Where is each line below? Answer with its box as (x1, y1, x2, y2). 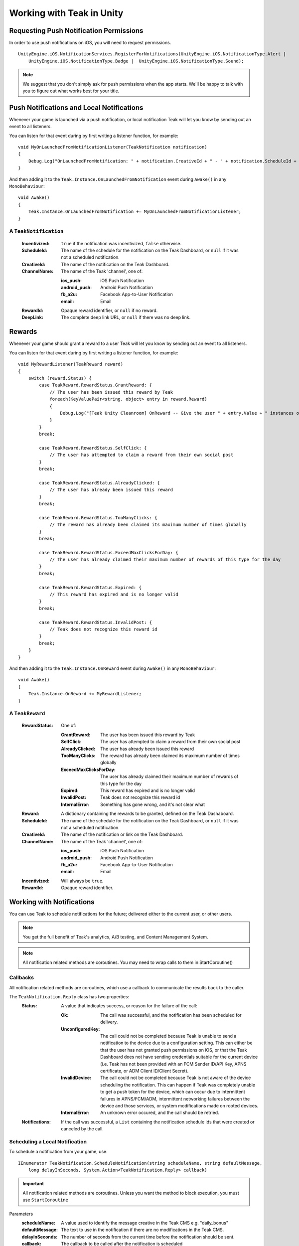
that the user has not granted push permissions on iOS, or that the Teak (100, 1047, 247, 1053)
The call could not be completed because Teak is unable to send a (100, 1033, 237, 1039)
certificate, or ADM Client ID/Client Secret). (100, 1068, 189, 1074)
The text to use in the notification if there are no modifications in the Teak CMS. (61, 1227, 224, 1233)
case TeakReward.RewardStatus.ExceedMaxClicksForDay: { (39, 550, 179, 555)
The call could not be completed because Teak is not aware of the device (100, 1075, 251, 1081)
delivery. (100, 1019, 118, 1025)
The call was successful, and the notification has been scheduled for (100, 1012, 242, 1018)
